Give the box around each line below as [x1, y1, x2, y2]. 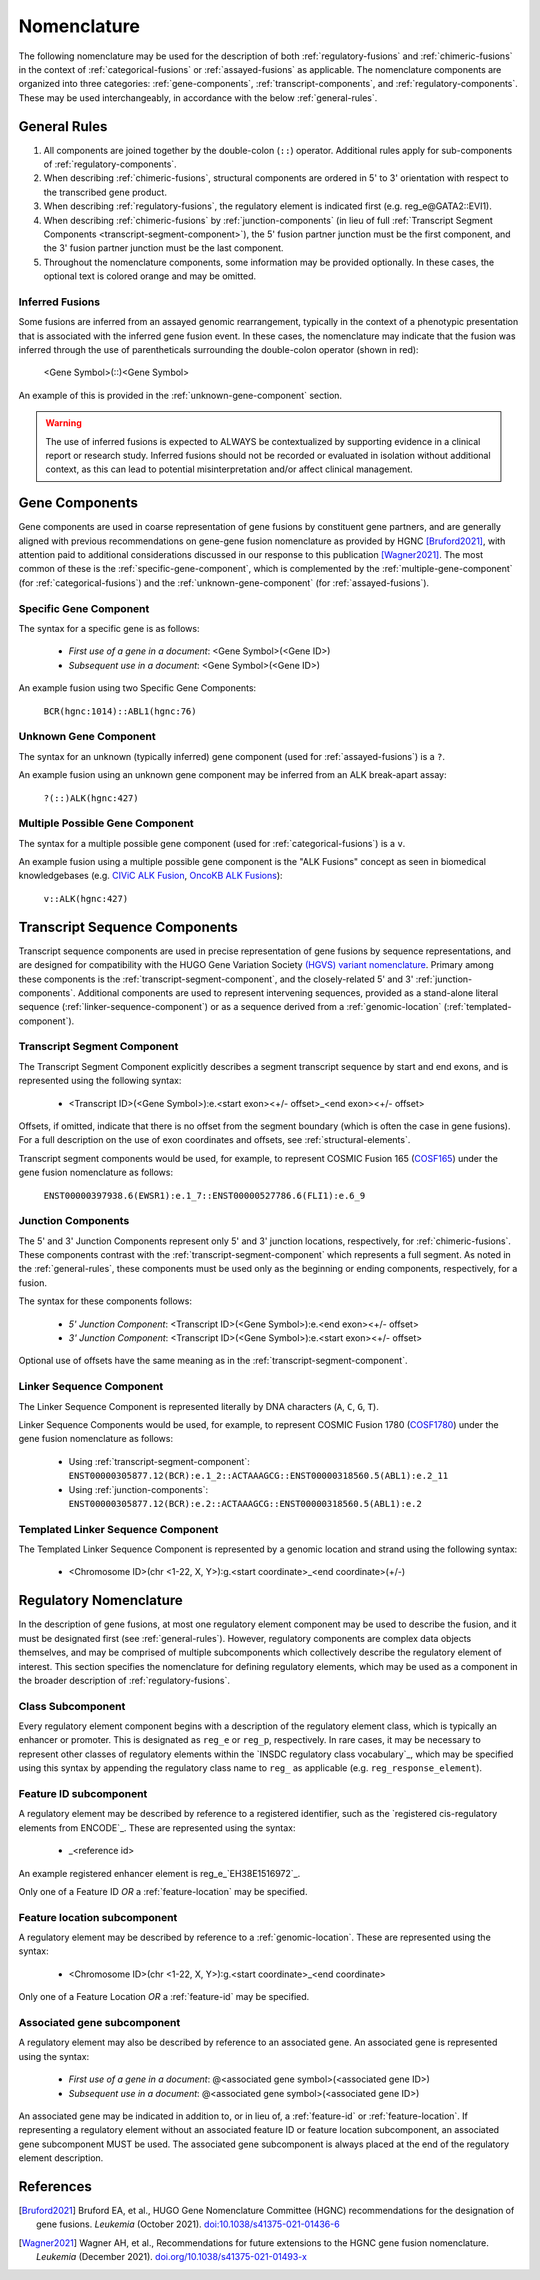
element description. [18, 2152, 104, 2164]
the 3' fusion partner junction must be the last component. [43, 242, 284, 254]
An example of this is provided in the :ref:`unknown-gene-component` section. [18, 389, 343, 401]
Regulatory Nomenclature [18, 1592, 184, 1609]
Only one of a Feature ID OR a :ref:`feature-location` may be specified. [18, 1885, 308, 1897]
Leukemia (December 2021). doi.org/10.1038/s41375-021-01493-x [36, 2251, 307, 2263]
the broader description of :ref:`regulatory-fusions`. [18, 1674, 230, 1686]
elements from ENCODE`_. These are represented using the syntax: [18, 1821, 296, 1834]
